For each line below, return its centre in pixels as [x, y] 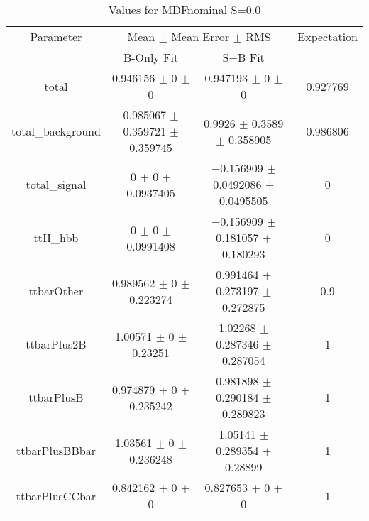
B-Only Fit [151, 57]
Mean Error [200, 37]
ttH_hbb [56, 237]
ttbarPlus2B [56, 344]
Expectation [327, 37]
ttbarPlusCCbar [56, 495]
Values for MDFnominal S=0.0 [184, 10]
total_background [56, 131]
